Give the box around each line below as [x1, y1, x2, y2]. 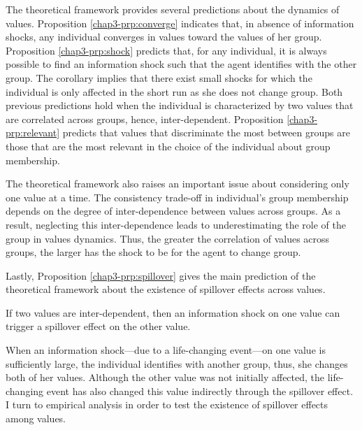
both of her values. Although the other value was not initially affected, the [6, 370, 325, 385]
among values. [6, 411, 66, 426]
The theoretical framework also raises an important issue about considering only [6, 176, 349, 191]
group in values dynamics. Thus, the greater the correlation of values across [6, 231, 330, 245]
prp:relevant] [6, 125, 60, 140]
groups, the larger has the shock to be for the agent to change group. [6, 245, 301, 259]
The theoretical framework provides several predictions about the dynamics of [6, 2, 340, 16]
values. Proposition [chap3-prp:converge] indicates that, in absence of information [6, 15, 354, 30]
